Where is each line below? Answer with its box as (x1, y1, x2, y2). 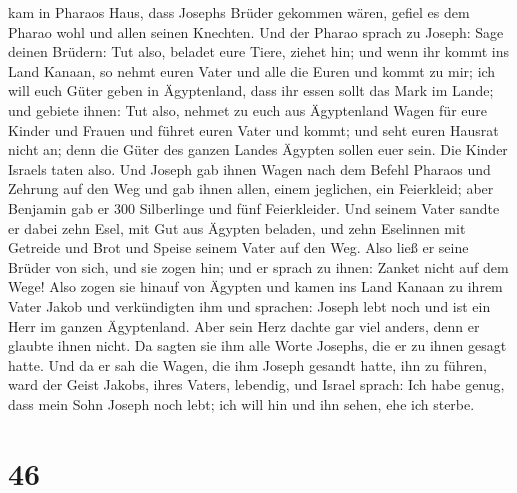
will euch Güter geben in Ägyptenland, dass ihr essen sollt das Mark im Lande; (8, 80, 494, 101)
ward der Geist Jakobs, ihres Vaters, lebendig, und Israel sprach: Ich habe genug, (8, 374, 505, 395)
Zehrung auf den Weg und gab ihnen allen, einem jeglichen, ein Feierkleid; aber (8, 178, 494, 199)
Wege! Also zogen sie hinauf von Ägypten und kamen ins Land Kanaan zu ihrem (8, 276, 503, 297)
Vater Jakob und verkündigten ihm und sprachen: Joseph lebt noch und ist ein (8, 295, 491, 316)
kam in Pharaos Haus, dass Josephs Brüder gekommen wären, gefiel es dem (8, 2, 470, 22)
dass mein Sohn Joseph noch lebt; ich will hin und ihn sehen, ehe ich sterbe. (8, 393, 475, 414)
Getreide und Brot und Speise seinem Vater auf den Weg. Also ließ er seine (8, 237, 469, 258)
